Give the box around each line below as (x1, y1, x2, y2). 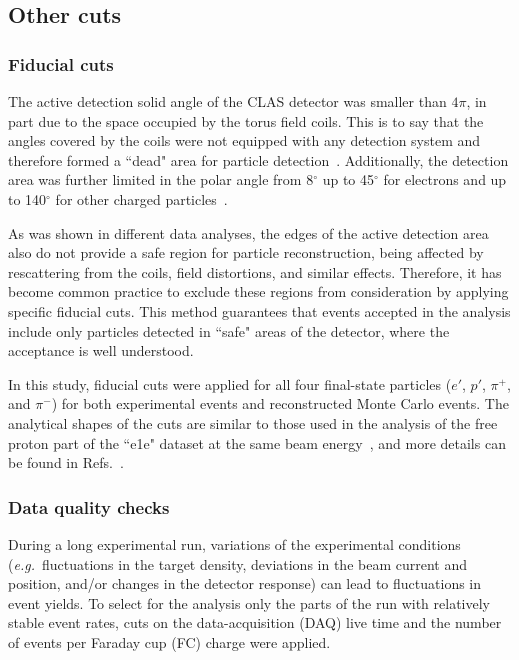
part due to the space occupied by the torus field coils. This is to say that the (8, 110, 484, 131)
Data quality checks (8, 494, 170, 519)
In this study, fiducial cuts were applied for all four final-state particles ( (8, 373, 452, 394)
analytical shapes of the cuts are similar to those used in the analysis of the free (8, 412, 498, 433)
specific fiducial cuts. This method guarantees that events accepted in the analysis (8, 300, 511, 321)
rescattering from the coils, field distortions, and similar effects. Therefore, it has (8, 261, 502, 282)
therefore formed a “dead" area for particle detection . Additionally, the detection (8, 149, 509, 170)
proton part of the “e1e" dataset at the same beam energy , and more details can (8, 432, 506, 453)
